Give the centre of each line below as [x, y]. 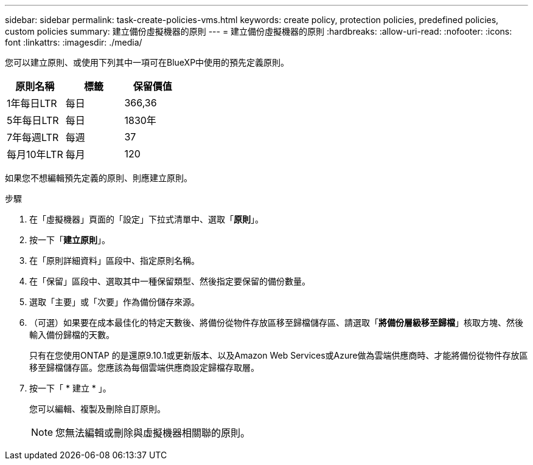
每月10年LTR [35, 154]
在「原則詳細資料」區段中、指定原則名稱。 [114, 260]
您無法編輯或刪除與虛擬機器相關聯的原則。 [153, 433]
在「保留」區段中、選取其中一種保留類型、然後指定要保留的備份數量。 [170, 281]
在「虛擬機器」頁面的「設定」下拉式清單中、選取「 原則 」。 [146, 219]
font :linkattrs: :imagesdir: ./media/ [74, 42]
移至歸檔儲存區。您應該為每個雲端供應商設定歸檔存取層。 [144, 367]
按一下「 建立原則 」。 [70, 240]
